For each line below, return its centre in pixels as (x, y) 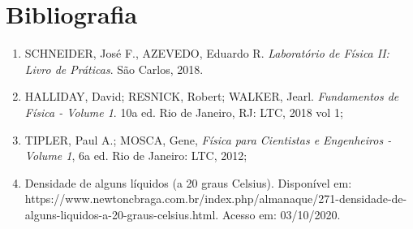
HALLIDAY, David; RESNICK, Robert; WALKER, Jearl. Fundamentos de (212, 96)
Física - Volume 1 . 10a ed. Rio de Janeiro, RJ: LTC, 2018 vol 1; (184, 112)
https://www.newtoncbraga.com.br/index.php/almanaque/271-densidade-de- (216, 199)
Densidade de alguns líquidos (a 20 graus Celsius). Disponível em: (188, 182)
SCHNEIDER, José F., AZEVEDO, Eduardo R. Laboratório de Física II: (207, 53)
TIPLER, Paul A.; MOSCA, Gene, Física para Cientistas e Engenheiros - (208, 139)
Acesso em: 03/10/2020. (281, 214)
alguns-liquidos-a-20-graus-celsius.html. (122, 214)
